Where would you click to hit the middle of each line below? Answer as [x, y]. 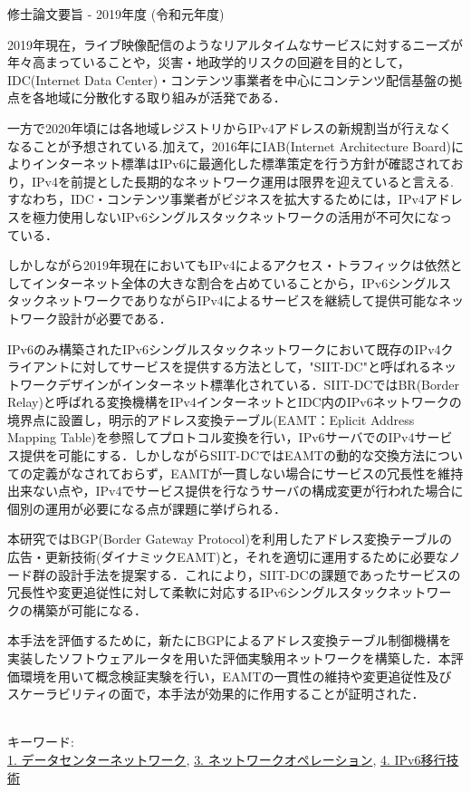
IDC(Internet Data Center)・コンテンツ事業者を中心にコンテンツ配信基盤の [229, 79]
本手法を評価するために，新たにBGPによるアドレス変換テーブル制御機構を [230, 640]
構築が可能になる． [89, 609]
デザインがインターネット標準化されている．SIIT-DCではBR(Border [258, 384]
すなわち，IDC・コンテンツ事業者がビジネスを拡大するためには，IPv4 [216, 199]
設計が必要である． [115, 318]
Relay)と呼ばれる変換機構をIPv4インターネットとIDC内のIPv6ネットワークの [235, 402]
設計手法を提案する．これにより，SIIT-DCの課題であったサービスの [259, 574]
